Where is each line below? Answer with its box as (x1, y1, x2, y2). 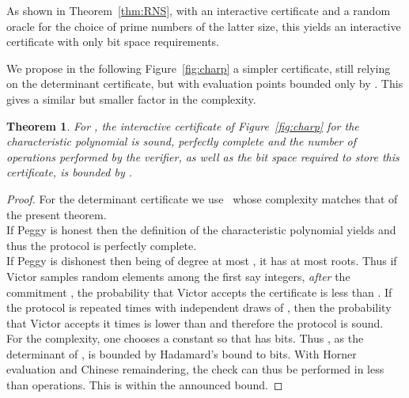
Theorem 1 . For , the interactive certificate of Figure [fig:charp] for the (6, 117, 359, 134)
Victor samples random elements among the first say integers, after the (6, 267, 350, 284)
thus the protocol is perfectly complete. (6, 237, 197, 253)
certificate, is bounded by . (6, 164, 133, 180)
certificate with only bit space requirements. (6, 33, 219, 50)
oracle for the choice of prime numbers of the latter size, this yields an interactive (6, 17, 401, 34)
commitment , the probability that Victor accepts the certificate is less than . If (6, 283, 392, 300)
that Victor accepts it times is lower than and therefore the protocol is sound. (6, 314, 384, 331)
